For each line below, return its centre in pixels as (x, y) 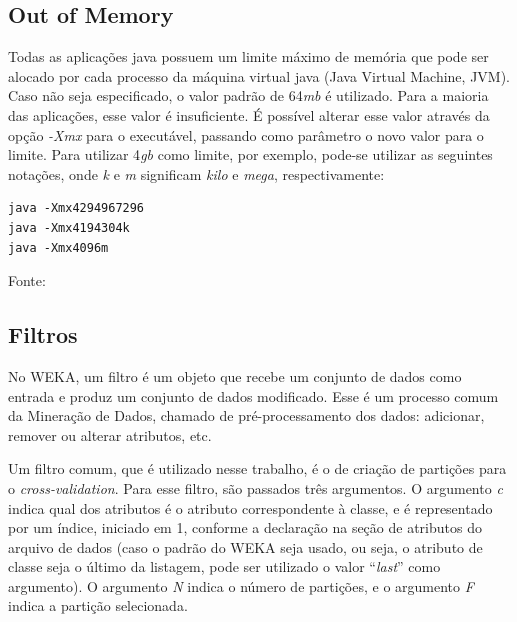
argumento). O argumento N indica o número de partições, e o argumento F (241, 585)
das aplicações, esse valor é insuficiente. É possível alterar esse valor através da (249, 114)
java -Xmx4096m (58, 247)
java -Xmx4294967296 (76, 208)
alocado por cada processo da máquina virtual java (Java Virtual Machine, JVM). (259, 75)
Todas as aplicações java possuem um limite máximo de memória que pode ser (248, 56)
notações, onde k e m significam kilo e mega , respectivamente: (196, 173)
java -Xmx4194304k (69, 227)
